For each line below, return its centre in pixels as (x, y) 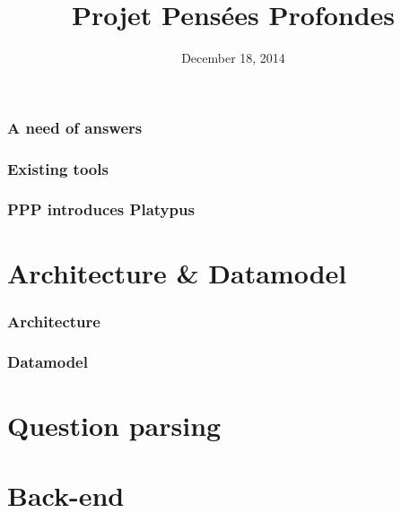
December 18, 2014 (233, 58)
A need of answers (75, 127)
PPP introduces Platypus (101, 209)
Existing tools (58, 168)
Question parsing (114, 425)
